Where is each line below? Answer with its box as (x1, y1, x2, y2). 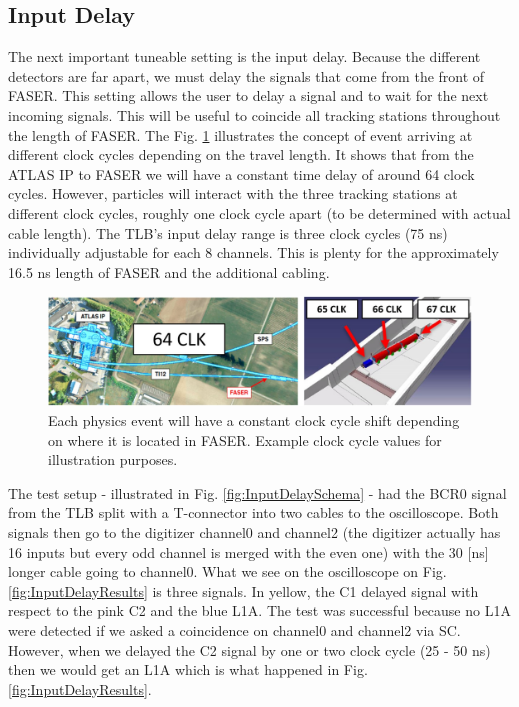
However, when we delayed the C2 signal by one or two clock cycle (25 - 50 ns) (8, 639, 491, 660)
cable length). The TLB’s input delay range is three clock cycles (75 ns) (8, 222, 448, 243)
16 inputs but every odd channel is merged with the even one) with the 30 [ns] (8, 541, 489, 562)
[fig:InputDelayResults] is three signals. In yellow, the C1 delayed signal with (8, 580, 479, 601)
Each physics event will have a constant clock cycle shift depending (48, 410, 460, 431)
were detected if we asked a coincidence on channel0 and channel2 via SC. (8, 620, 461, 640)
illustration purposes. (48, 449, 178, 470)
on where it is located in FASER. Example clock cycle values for (48, 429, 442, 450)
